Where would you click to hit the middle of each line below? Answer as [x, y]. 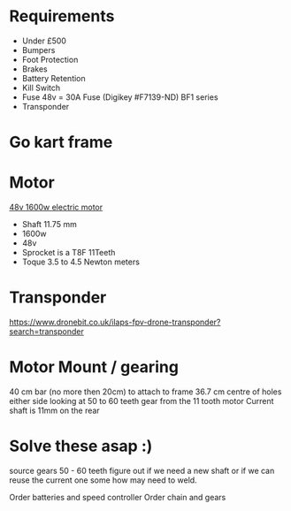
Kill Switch [41, 88]
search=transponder [46, 332]
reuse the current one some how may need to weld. [103, 480]
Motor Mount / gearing [94, 367]
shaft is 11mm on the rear [54, 410]
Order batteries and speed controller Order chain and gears [118, 497]
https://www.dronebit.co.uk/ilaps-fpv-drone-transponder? [115, 322]
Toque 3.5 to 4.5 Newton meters [80, 262]
